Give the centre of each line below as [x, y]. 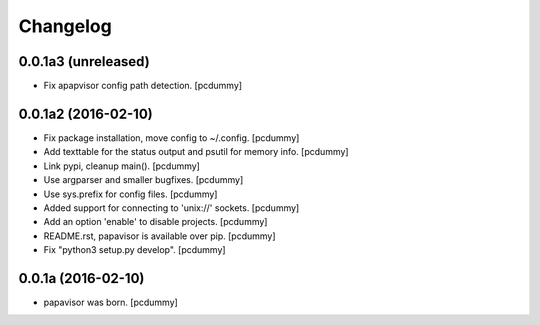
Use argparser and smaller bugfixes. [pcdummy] [143, 180]
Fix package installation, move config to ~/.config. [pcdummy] [171, 137]
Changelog [65, 26]
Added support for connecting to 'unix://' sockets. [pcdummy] [171, 207]
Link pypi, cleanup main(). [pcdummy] [121, 166]
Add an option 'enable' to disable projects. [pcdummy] [155, 222]
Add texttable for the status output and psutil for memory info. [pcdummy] [196, 152]
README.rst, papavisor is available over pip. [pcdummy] [159, 236]
